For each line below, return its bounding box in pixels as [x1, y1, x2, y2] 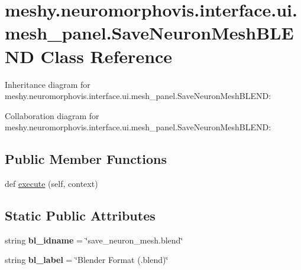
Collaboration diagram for [5, 109, 99, 121]
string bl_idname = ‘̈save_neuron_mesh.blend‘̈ [5, 233, 183, 246]
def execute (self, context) [5, 177, 98, 190]
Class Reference [40, 44, 173, 68]
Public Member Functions [5, 150, 167, 168]
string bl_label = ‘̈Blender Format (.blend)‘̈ [5, 253, 169, 266]
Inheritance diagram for [5, 78, 90, 90]
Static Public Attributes [5, 206, 156, 225]
